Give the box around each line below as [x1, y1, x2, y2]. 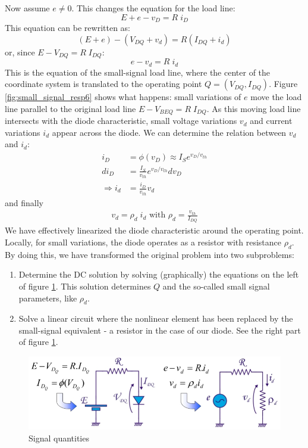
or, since [5, 45, 35, 58]
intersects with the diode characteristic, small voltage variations [5, 114, 237, 127]
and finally [5, 196, 43, 209]
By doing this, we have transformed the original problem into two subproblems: [5, 248, 294, 260]
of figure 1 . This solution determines [18, 279, 151, 292]
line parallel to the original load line [5, 102, 136, 114]
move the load [250, 91, 302, 103]
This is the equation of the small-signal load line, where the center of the [5, 66, 271, 78]
